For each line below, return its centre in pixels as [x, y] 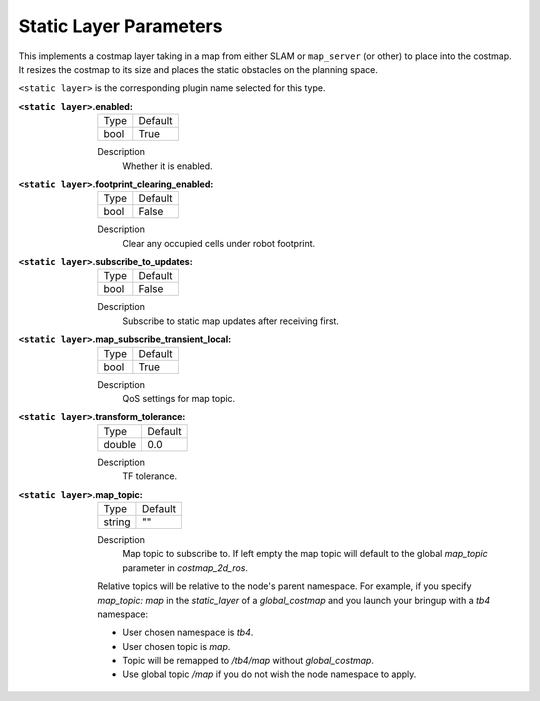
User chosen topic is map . [176, 646]
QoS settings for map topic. [179, 399]
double [120, 444]
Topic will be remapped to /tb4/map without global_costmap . [248, 661]
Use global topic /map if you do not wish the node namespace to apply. [269, 674]
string [117, 522]
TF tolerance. [150, 476]
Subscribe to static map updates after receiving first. [231, 321]
